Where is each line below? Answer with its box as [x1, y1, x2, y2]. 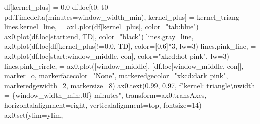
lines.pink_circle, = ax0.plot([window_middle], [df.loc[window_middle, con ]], [4, 60, 244, 71]
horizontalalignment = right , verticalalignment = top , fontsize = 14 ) [4, 99, 202, 110]
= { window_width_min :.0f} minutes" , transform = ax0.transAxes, [4, 90, 207, 100]
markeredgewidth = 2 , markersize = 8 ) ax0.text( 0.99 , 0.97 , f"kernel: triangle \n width [4, 80, 255, 90]
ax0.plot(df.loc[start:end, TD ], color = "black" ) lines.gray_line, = [4, 31, 202, 41]
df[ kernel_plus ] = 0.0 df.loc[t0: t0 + [4, 2, 116, 12]
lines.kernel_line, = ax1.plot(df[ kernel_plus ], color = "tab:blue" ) [4, 21, 199, 32]
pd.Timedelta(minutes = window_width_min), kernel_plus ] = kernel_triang [4, 11, 239, 22]
